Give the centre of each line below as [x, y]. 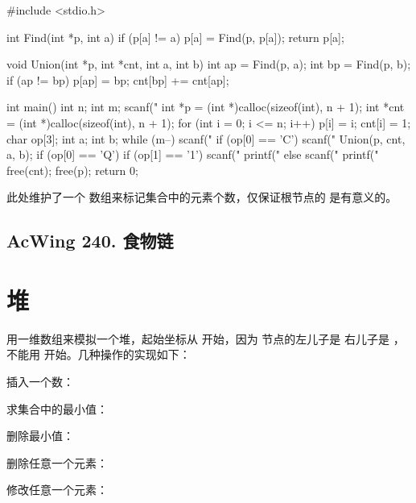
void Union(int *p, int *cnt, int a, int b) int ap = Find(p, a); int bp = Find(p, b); [209, 64]
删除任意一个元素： [57, 462]
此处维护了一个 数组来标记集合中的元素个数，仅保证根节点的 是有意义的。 [202, 197]
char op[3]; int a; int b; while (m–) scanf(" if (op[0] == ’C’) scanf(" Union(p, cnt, [206, 138]
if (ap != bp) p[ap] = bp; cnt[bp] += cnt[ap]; [118, 79]
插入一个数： [40, 382]
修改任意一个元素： [57, 490]
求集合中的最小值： [57, 408]
